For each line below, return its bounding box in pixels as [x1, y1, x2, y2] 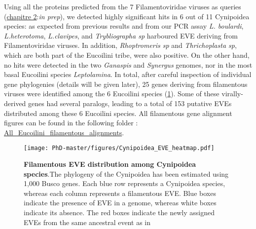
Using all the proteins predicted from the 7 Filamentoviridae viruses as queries [4, 1, 241, 11]
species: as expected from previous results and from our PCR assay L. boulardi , [4, 21, 244, 31]
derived [4, 98, 26, 108]
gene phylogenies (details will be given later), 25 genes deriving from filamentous [4, 78, 248, 89]
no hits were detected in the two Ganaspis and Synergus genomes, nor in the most [4, 59, 253, 70]
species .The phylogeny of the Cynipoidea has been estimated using [24, 168, 229, 179]
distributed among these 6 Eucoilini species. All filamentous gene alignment [4, 108, 232, 118]
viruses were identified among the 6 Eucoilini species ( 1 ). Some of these [4, 88, 219, 99]
